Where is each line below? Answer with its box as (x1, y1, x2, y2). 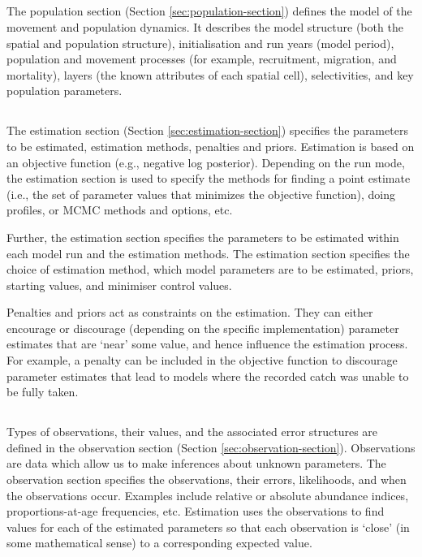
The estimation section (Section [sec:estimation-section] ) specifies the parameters (6, 122, 408, 139)
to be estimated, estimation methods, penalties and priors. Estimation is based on (6, 137, 415, 154)
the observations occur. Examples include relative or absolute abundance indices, (6, 486, 409, 503)
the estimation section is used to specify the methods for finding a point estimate (6, 170, 411, 187)
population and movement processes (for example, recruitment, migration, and (6, 50, 397, 67)
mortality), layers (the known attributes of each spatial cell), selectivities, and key (6, 66, 414, 83)
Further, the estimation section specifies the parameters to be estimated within (6, 228, 399, 245)
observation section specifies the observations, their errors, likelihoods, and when (6, 471, 407, 488)
